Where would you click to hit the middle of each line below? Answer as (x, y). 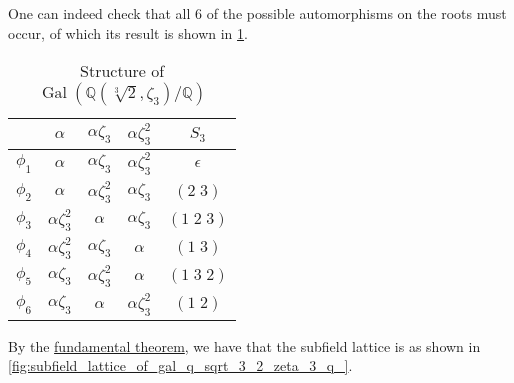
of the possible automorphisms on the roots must (356, 13)
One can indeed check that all (99, 13)
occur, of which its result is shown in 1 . (128, 32)
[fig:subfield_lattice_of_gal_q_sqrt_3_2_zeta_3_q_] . (180, 365)
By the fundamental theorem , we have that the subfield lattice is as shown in (244, 345)
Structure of (122, 71)
